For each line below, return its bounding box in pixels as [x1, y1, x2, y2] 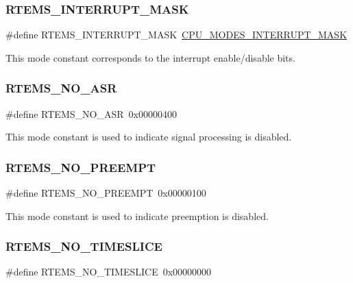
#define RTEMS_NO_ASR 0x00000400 [5, 106, 177, 121]
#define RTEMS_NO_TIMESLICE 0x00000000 [5, 264, 212, 279]
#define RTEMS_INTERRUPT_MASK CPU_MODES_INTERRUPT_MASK [5, 27, 348, 42]
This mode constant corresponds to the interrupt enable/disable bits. [5, 50, 295, 64]
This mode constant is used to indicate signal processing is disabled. [5, 130, 292, 144]
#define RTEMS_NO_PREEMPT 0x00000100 [5, 186, 206, 200]
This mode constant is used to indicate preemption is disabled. [5, 208, 269, 223]
